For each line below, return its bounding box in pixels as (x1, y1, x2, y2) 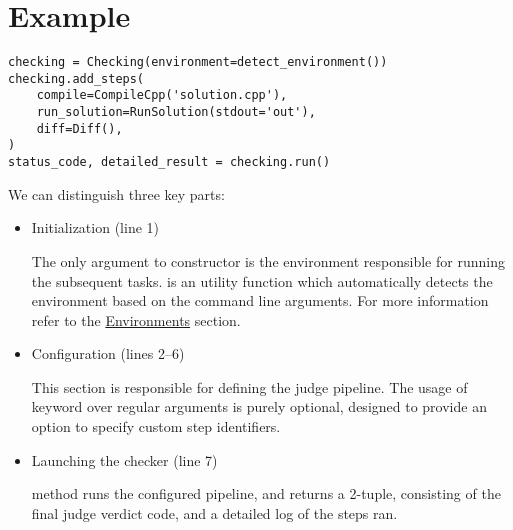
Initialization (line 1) (31, 217, 159, 238)
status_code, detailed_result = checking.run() (8, 155, 331, 170)
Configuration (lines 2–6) (31, 343, 185, 364)
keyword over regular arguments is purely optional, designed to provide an (31, 396, 487, 417)
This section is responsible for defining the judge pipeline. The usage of (31, 376, 468, 397)
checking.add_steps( (8, 71, 145, 86)
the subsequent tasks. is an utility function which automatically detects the (31, 270, 493, 291)
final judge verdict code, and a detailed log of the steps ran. (31, 502, 398, 523)
